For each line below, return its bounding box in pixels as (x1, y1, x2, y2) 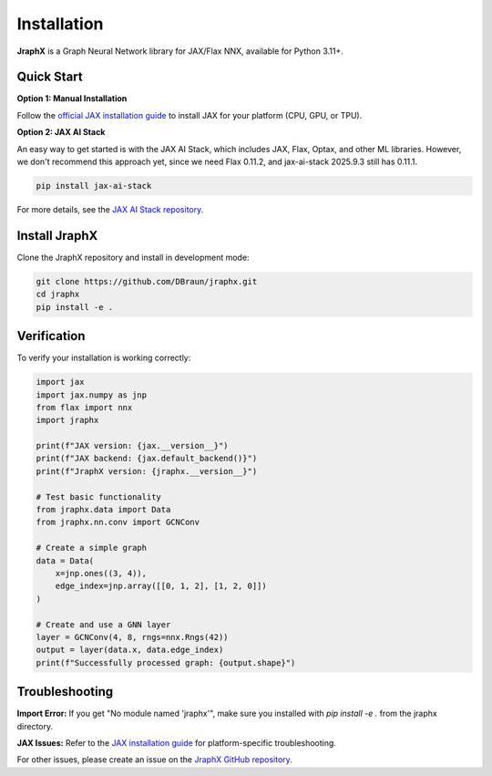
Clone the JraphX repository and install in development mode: (16, 252, 250, 263)
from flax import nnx (36, 402, 133, 412)
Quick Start (16, 69, 83, 85)
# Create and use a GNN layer (36, 619, 171, 629)
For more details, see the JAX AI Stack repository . (16, 203, 204, 214)
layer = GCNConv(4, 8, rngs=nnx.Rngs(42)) (36, 632, 229, 642)
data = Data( (36, 555, 95, 565)
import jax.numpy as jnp (36, 389, 148, 400)
